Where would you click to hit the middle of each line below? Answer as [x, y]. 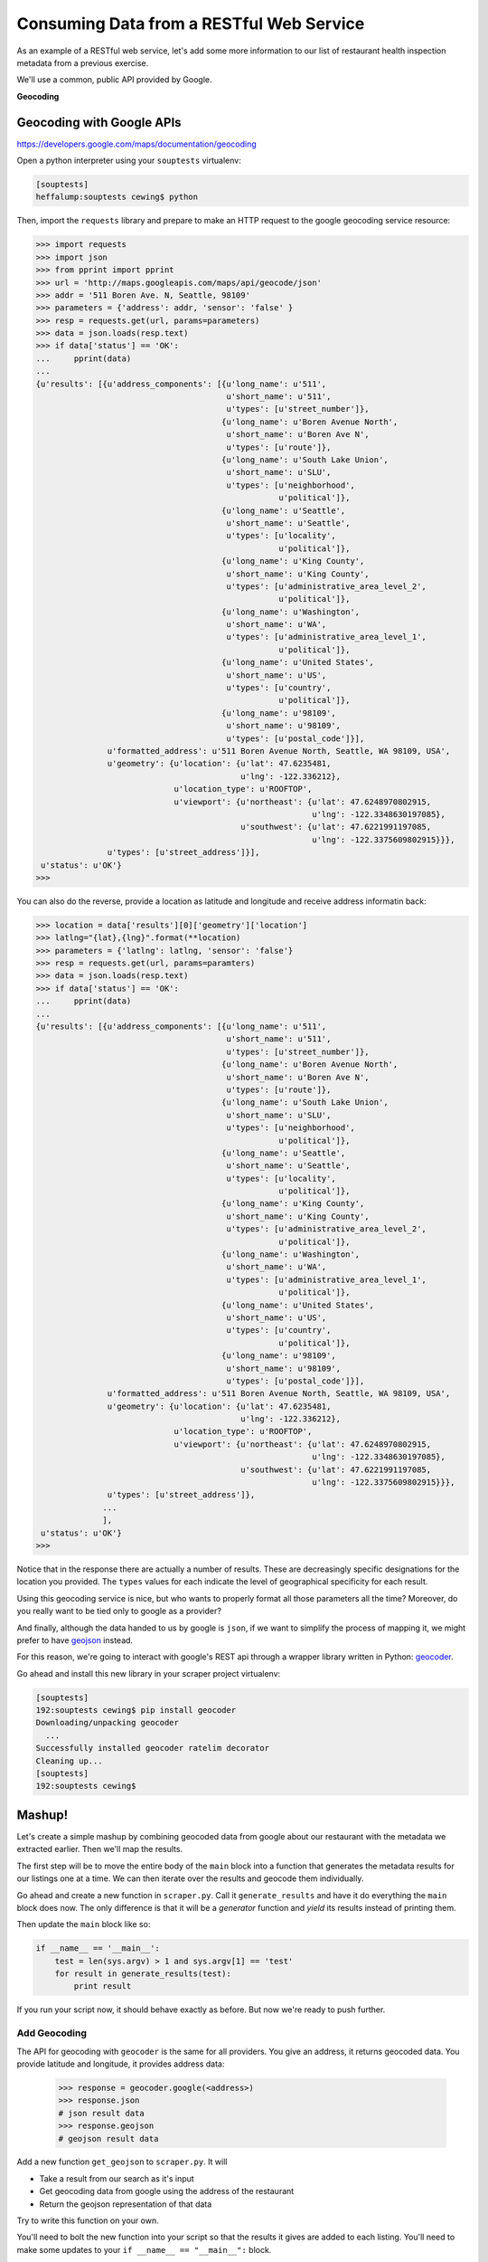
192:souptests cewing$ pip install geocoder [136, 1711]
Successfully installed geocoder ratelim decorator [153, 1748]
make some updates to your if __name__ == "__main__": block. [144, 2249]
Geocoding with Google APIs [99, 122]
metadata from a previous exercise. [83, 62]
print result [103, 1986]
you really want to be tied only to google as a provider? [119, 1611]
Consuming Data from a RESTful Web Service [191, 24]
